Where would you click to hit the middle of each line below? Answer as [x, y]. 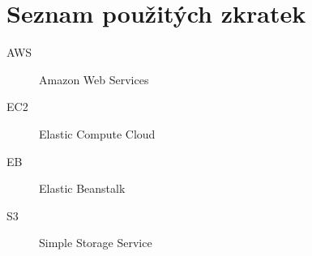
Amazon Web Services [94, 79]
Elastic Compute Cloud [97, 133]
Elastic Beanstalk [82, 188]
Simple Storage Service [96, 243]
